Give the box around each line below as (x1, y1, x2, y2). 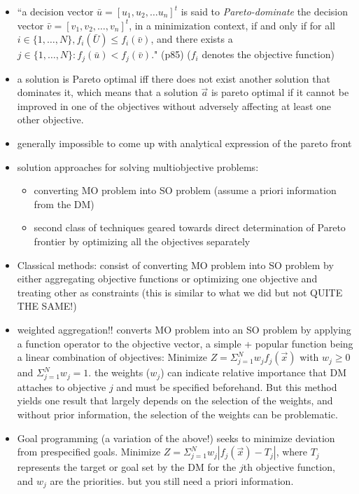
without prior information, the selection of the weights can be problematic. (17, 407, 338, 422)
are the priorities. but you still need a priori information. (50, 473, 294, 488)
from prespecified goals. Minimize (17, 444, 161, 459)
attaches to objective (17, 379, 106, 394)
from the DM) (34, 196, 94, 211)
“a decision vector (17, 4, 94, 18)
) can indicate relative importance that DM (160, 365, 347, 380)
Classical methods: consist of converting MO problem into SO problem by (17, 257, 334, 272)
